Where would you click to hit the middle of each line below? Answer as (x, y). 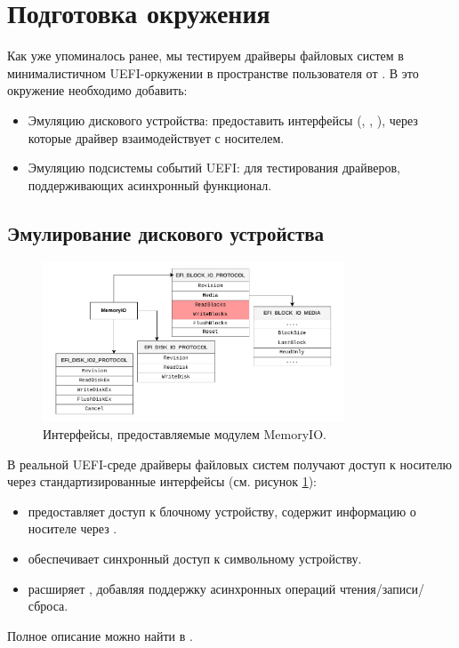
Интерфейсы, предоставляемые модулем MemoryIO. (185, 434)
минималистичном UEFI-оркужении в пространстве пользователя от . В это (213, 72)
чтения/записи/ (382, 588)
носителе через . (72, 528)
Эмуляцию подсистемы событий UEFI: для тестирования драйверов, (214, 168)
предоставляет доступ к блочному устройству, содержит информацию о (222, 511)
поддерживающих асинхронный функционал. (150, 184)
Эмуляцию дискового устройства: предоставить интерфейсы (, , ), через (223, 120)
